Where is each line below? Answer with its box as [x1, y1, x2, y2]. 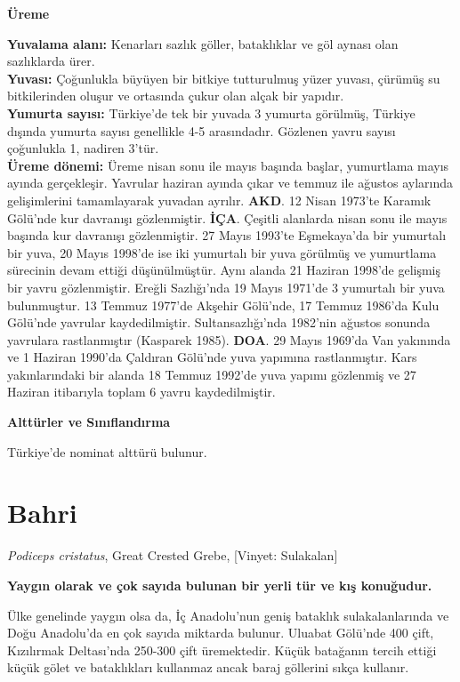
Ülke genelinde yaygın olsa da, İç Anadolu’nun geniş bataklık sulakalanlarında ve [7, 606, 449, 624]
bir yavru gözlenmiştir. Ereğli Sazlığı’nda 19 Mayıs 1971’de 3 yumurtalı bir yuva [7, 277, 445, 296]
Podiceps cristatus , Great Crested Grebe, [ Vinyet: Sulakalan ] [7, 546, 338, 565]
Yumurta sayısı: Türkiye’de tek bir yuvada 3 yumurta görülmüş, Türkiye [7, 103, 416, 122]
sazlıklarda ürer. [7, 52, 95, 70]
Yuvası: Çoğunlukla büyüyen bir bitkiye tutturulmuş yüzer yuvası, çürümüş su [7, 68, 440, 87]
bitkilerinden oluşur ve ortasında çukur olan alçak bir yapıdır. [7, 86, 344, 105]
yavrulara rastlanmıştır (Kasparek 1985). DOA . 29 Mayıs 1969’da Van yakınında [7, 330, 451, 349]
